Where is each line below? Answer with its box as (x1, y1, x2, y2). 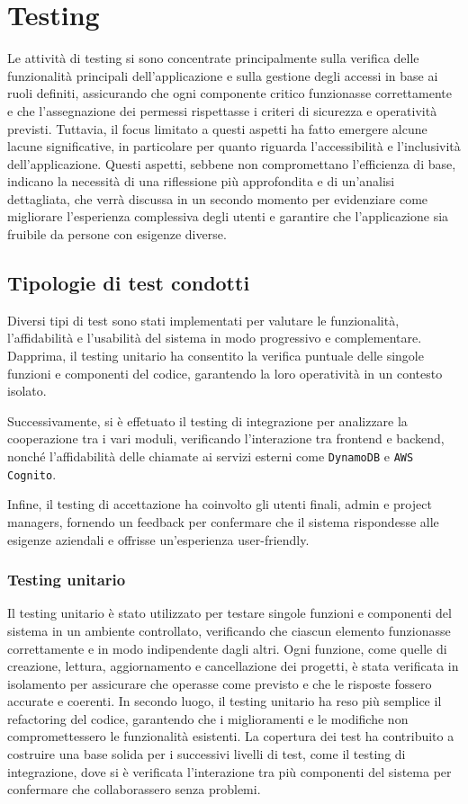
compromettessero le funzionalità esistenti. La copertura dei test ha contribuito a (7, 727, 454, 746)
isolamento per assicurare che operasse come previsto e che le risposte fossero (7, 674, 432, 692)
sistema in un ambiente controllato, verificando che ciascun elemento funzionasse (7, 621, 451, 639)
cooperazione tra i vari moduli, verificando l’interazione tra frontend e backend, (7, 429, 445, 448)
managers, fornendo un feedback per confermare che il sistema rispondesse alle (7, 512, 439, 531)
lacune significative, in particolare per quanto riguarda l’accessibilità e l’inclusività (7, 137, 461, 156)
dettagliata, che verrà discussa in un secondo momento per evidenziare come (7, 189, 428, 208)
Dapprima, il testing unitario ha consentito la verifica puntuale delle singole (7, 346, 424, 365)
